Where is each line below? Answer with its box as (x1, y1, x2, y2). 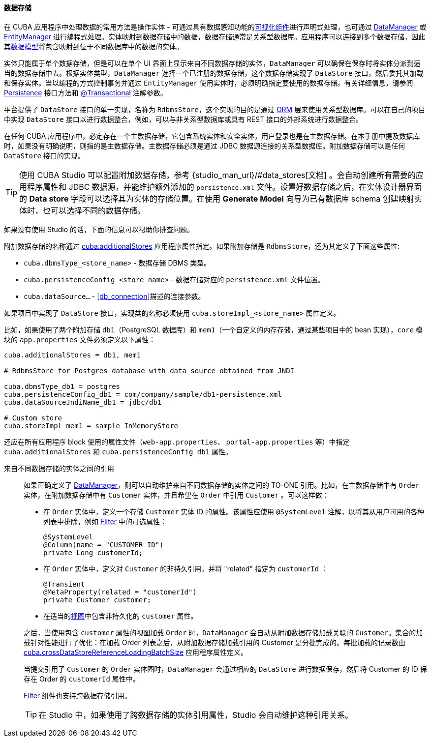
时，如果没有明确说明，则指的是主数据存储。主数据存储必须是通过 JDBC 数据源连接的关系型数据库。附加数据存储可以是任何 (4, 141, 405, 150)
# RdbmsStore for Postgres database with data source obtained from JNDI (4, 366, 295, 375)
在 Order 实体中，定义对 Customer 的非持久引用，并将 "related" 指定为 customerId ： (43, 564, 328, 573)
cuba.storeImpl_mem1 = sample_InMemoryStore (4, 421, 179, 430)
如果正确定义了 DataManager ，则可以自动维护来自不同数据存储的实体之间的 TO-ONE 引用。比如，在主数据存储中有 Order (24, 480, 420, 489)
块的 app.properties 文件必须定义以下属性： (4, 335, 155, 344)
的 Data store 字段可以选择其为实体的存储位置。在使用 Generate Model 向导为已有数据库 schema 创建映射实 (19, 193, 422, 204)
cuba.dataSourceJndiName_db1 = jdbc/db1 (4, 398, 162, 406)
